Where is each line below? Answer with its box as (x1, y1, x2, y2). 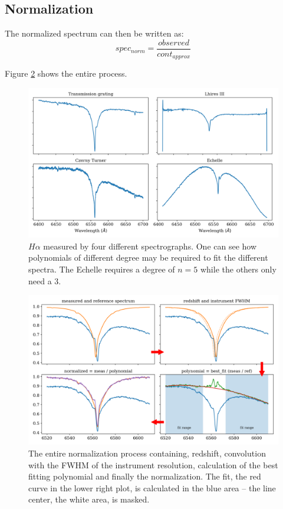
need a (28, 274, 52, 287)
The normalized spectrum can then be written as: (5, 27, 184, 40)
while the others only (200, 262, 277, 275)
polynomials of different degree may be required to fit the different (28, 251, 268, 264)
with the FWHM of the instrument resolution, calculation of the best (28, 458, 278, 471)
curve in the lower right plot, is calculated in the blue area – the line (28, 481, 276, 494)
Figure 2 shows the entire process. (5, 67, 127, 80)
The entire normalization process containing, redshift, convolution (28, 446, 266, 459)
